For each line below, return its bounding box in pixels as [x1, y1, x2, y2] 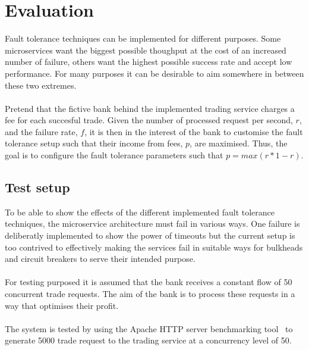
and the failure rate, [5, 125, 78, 137]
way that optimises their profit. [5, 299, 119, 311]
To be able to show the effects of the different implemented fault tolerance [5, 205, 275, 218]
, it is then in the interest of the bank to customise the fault [84, 125, 303, 137]
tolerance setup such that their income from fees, [5, 137, 183, 149]
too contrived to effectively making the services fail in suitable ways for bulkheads [5, 240, 303, 253]
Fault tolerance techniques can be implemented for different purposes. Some [5, 32, 281, 45]
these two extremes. [5, 79, 77, 91]
